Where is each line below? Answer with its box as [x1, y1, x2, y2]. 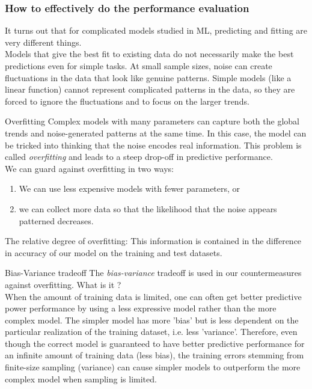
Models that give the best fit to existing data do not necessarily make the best [5, 47, 294, 60]
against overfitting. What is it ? [5, 278, 121, 290]
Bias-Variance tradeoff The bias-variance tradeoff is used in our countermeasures [5, 266, 302, 279]
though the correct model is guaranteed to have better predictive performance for [5, 337, 305, 349]
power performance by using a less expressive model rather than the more [5, 302, 277, 314]
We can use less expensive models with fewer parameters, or [19, 182, 240, 195]
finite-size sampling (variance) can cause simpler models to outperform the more [5, 361, 301, 373]
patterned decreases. [19, 214, 94, 227]
